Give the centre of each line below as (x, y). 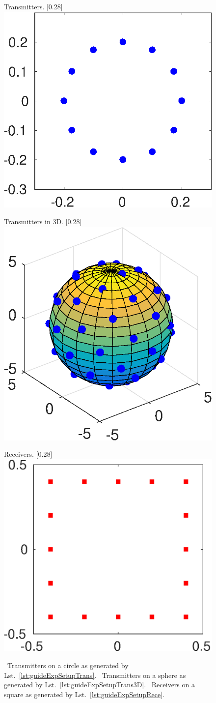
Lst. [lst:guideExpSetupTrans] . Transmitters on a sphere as (95, 675)
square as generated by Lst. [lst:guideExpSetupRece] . (84, 694)
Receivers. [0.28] (28, 454)
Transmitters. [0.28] (33, 6)
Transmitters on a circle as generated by (68, 665)
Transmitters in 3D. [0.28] (43, 221)
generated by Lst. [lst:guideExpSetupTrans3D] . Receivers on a (99, 685)
